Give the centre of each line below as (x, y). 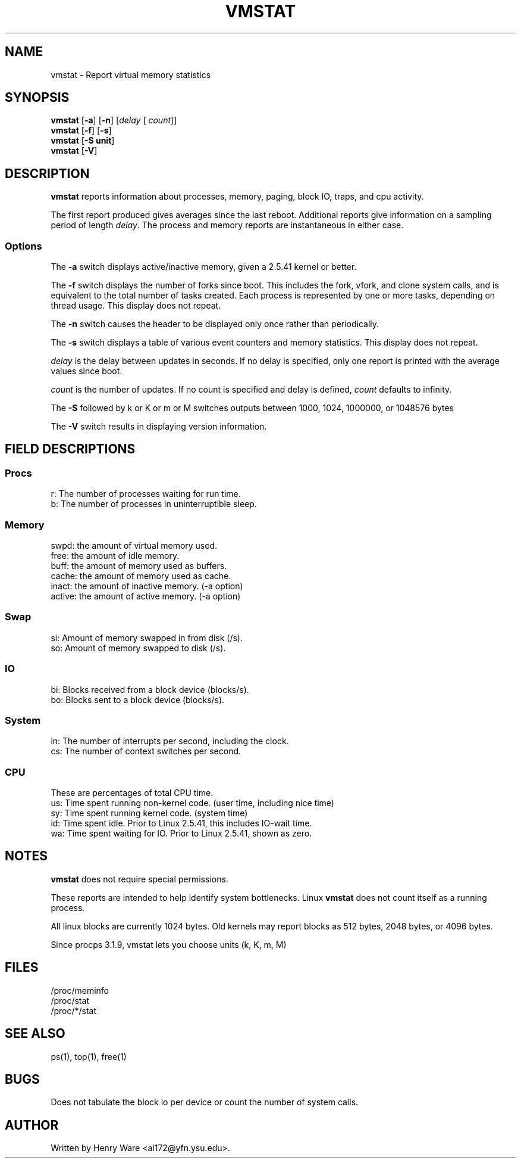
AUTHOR (32, 1125)
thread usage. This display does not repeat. (136, 306)
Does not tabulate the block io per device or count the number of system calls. (205, 1102)
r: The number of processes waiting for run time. (146, 494)
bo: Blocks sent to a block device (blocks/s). (138, 699)
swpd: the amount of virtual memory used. (134, 545)
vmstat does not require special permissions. (139, 879)
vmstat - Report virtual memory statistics (131, 74)
